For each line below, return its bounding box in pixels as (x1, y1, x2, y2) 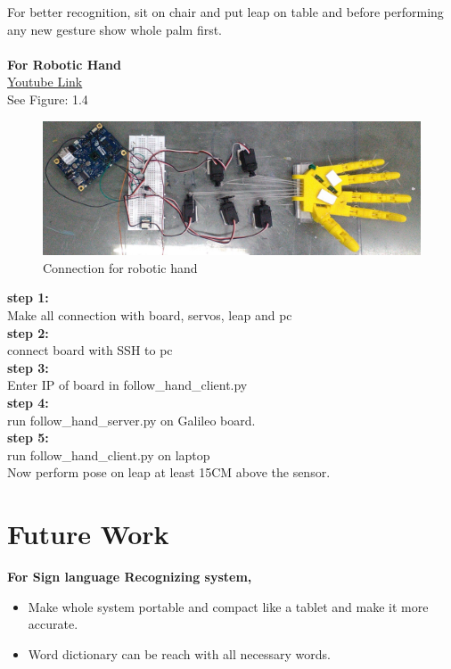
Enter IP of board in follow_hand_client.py (7, 376, 248, 394)
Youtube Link (7, 72, 83, 91)
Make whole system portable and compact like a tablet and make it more (28, 597, 429, 615)
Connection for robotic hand (43, 258, 198, 277)
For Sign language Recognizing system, (7, 567, 252, 586)
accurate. (28, 615, 78, 633)
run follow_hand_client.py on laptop (7, 445, 210, 464)
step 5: (7, 428, 49, 447)
